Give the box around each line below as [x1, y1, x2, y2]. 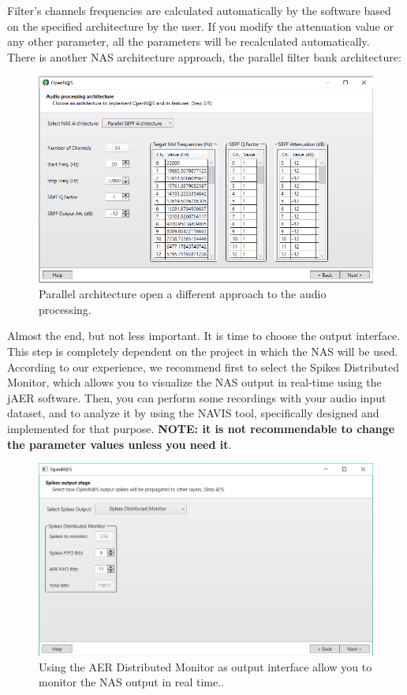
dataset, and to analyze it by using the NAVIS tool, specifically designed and [7, 405, 379, 421]
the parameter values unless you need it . [7, 435, 232, 452]
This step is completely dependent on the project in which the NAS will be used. [7, 342, 398, 359]
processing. [39, 301, 91, 317]
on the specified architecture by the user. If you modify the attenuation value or [7, 17, 394, 34]
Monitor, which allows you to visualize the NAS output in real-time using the [7, 374, 382, 390]
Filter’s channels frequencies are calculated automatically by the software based [7, 2, 391, 18]
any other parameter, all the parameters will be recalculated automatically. [7, 33, 370, 50]
